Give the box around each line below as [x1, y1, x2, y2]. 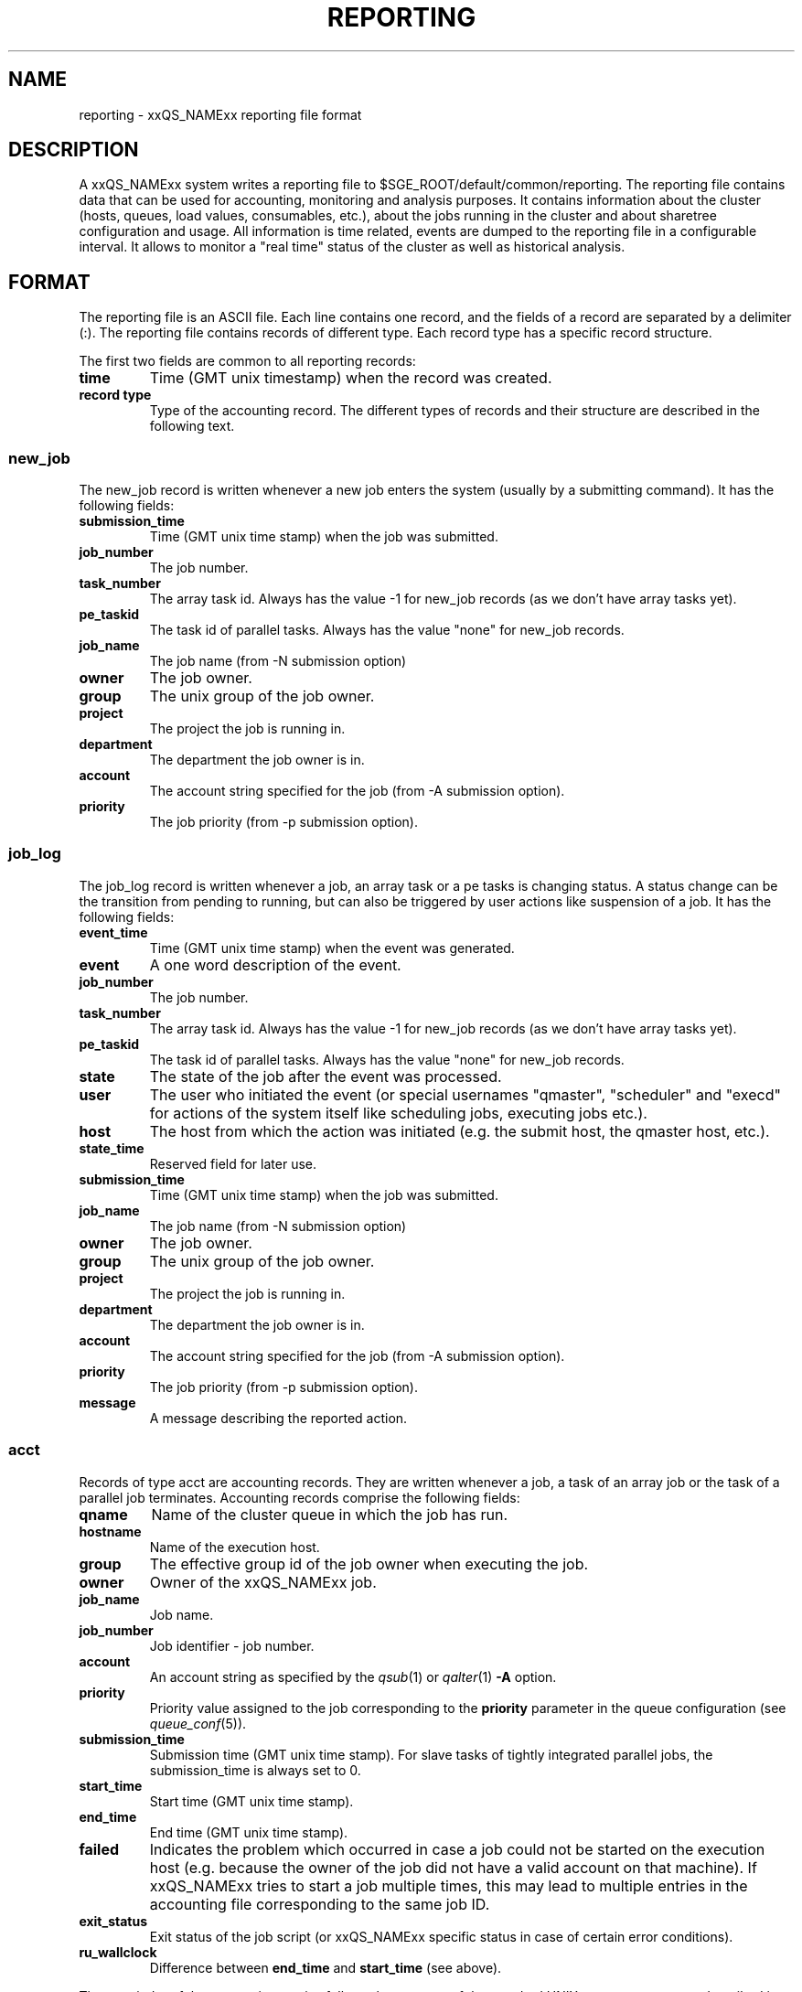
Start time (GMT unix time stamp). [149, 1793, 354, 1809]
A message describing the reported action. [149, 1409, 408, 1426]
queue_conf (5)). [149, 1715, 247, 1731]
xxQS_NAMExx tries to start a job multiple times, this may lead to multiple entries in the [149, 1876, 748, 1895]
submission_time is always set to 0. [149, 1762, 361, 1778]
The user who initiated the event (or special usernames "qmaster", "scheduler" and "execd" [149, 1085, 781, 1104]
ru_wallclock [79, 1944, 157, 1960]
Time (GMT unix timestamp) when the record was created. [149, 369, 552, 388]
